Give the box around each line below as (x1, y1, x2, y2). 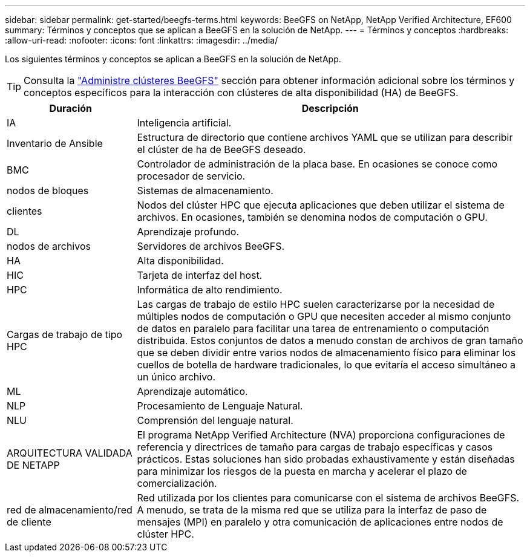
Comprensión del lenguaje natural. (137, 414, 293, 426)
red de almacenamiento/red (7, 504, 132, 516)
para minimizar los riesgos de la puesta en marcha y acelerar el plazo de (137, 465, 467, 477)
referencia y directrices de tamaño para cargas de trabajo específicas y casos (137, 441, 493, 453)
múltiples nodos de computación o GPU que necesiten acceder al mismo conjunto (137, 310, 511, 322)
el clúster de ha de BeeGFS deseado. (137, 143, 306, 155)
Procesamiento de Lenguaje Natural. (137, 400, 303, 412)
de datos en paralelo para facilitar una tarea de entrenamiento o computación (137, 322, 489, 334)
